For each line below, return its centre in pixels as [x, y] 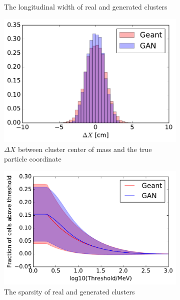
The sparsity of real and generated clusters [69, 291]
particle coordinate [33, 159]
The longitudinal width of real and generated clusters [86, 7]
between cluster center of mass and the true [85, 149]
